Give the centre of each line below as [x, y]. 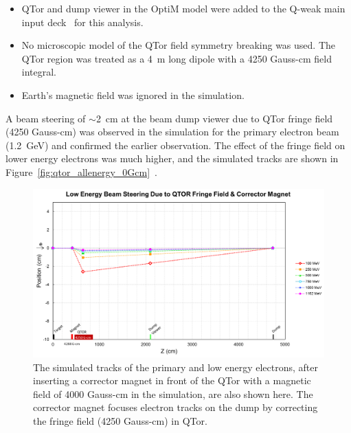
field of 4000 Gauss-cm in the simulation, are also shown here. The [173, 393]
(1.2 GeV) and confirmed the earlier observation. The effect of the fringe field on [175, 145]
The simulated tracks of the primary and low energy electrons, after [176, 367]
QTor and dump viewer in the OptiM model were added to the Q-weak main [183, 8]
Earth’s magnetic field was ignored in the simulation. [133, 95]
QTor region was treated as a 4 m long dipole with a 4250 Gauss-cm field [177, 58]
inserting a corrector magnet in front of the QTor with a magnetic [172, 380]
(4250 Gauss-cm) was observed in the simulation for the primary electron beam [172, 132]
